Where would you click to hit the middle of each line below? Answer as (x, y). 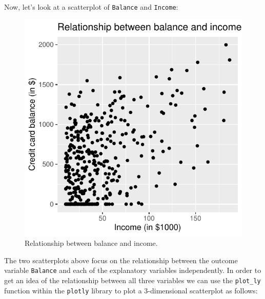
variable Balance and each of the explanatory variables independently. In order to (133, 270)
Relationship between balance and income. (91, 243)
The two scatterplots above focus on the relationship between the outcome (121, 260)
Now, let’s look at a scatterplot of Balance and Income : (91, 7)
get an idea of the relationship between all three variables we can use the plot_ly (132, 280)
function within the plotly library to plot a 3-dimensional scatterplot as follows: (131, 290)
